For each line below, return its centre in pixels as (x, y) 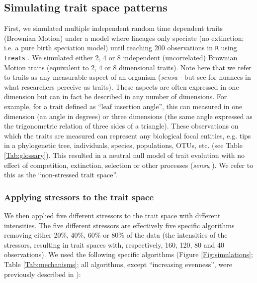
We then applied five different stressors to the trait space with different (112, 215)
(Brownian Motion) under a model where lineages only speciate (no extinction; (124, 38)
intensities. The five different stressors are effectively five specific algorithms (119, 225)
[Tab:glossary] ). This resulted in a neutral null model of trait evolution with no (124, 155)
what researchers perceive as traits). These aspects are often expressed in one (122, 86)
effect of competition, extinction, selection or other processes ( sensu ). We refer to (129, 165)
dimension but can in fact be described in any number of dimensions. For (116, 96)
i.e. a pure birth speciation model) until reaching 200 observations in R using (121, 48)
